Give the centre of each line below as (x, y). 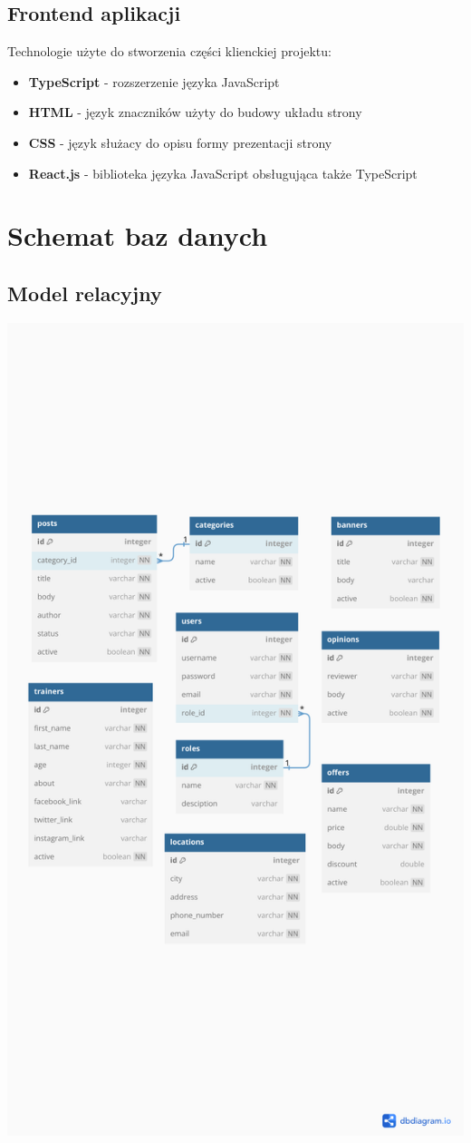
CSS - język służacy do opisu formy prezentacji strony (180, 142)
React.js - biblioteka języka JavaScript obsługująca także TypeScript (223, 173)
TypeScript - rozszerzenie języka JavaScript (154, 81)
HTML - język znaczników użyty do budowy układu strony (195, 112)
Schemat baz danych (138, 235)
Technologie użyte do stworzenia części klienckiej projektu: (169, 51)
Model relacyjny (85, 293)
